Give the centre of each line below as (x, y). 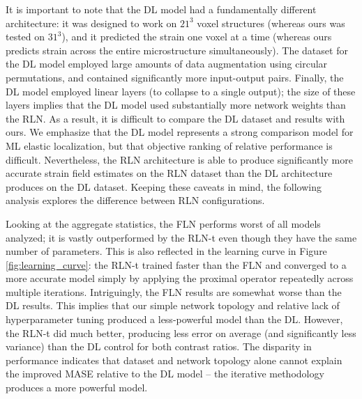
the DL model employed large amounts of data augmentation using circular (167, 64)
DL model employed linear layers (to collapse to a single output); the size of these (181, 91)
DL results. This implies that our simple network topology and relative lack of (173, 305)
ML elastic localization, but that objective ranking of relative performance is (169, 145)
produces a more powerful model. (77, 388)
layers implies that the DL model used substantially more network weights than (176, 105)
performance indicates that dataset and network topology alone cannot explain (174, 360)
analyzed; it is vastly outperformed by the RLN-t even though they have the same (181, 237)
